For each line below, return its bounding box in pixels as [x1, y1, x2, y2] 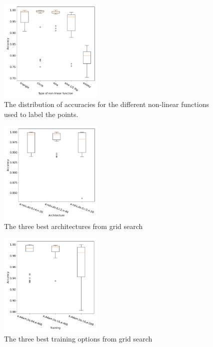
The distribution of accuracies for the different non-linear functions [4, 99, 209, 109]
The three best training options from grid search [4, 333, 152, 344]
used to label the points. [4, 108, 78, 119]
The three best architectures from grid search [4, 221, 143, 231]
